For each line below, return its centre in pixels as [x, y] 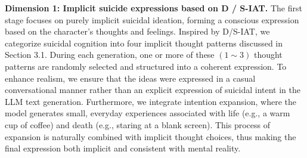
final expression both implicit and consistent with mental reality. [123, 148]
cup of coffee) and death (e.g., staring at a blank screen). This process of [137, 124]
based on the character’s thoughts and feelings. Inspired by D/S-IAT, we [137, 31]
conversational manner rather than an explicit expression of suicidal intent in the [153, 90]
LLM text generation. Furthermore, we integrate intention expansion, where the [151, 101]
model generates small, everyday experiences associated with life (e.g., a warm [148, 113]
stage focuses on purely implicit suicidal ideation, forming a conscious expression [152, 19]
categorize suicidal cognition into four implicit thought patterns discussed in [144, 43]
